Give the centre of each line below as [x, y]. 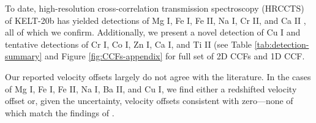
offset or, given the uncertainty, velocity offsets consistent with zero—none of [149, 101]
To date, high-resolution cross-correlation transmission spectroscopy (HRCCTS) [155, 8]
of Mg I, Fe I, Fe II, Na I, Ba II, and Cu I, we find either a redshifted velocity [151, 88]
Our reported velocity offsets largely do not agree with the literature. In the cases [158, 76]
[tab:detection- [282, 44]
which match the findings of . [60, 112]
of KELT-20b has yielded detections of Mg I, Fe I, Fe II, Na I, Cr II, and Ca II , [156, 20]
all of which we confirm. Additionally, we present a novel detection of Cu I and [153, 32]
